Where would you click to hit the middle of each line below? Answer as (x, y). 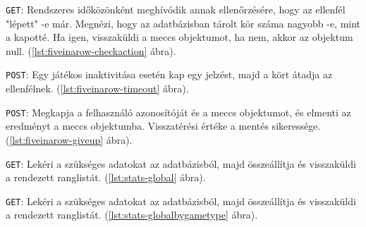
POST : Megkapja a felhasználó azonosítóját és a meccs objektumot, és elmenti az (178, 112)
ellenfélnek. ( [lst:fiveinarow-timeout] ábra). (97, 88)
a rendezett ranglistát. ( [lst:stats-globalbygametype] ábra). (132, 215)
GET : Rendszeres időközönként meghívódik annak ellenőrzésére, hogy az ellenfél (176, 9)
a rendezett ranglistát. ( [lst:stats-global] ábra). (106, 177)
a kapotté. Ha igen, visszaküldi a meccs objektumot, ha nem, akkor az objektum (179, 37)
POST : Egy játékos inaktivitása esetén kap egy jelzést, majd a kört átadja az (169, 74)
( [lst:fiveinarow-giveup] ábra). (69, 139)
